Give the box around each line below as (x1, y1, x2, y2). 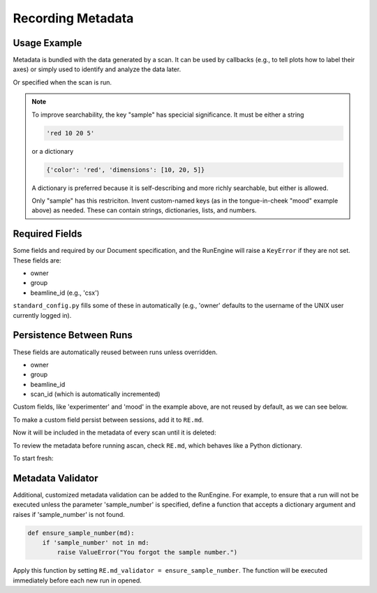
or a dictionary (31, 147, 74, 155)
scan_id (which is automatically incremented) (30, 390, 161, 398)
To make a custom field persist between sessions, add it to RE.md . (13, 416, 204, 424)
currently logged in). (13, 311, 72, 319)
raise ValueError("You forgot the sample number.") (57, 548, 238, 557)
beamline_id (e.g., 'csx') (30, 288, 100, 297)
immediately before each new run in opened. (13, 576, 142, 585)
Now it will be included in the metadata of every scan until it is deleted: (13, 428, 216, 437)
